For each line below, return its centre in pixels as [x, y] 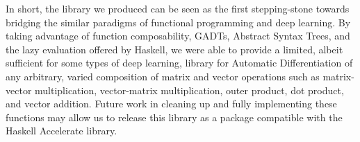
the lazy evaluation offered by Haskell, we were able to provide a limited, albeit [174, 49]
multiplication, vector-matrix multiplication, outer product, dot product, [189, 90]
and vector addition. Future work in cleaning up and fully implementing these [171, 104]
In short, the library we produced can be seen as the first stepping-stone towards [178, 8]
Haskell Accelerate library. [62, 131]
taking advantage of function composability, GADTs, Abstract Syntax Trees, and [178, 36]
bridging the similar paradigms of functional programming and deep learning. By [178, 22]
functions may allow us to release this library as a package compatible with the [174, 117]
